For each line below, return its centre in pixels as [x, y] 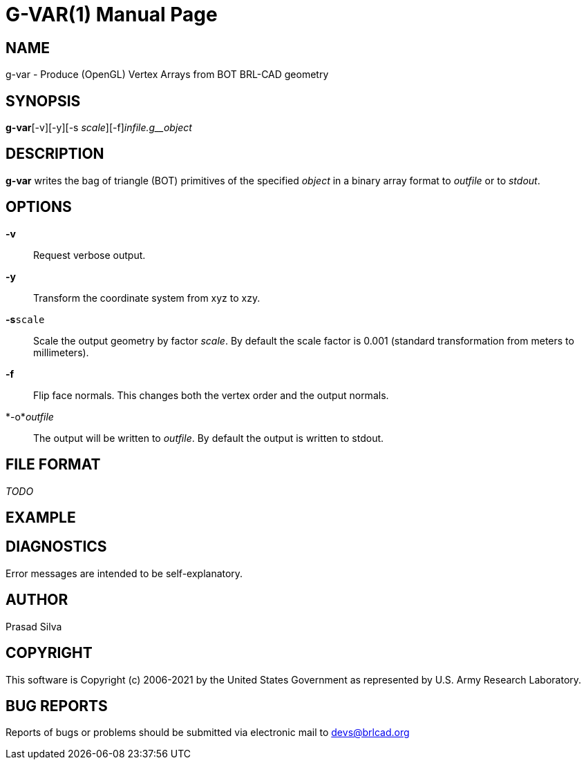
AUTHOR [37, 600]
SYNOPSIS [43, 101]
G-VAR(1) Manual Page [112, 14]
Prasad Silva [34, 626]
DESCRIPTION [55, 154]
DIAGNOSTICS [56, 547]
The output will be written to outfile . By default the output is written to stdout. [209, 438]
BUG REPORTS [57, 706]
